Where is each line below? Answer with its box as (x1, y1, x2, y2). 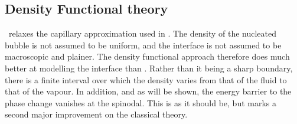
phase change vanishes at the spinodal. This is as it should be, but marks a (5, 96, 276, 109)
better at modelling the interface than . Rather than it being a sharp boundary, (5, 61, 293, 74)
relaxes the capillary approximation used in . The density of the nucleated (8, 27, 277, 40)
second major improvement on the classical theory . (5, 108, 188, 120)
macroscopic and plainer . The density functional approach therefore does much (5, 50, 290, 63)
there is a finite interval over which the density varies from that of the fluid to (5, 73, 287, 86)
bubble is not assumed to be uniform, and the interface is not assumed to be (5, 38, 282, 51)
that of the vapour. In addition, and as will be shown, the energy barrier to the (5, 85, 292, 97)
